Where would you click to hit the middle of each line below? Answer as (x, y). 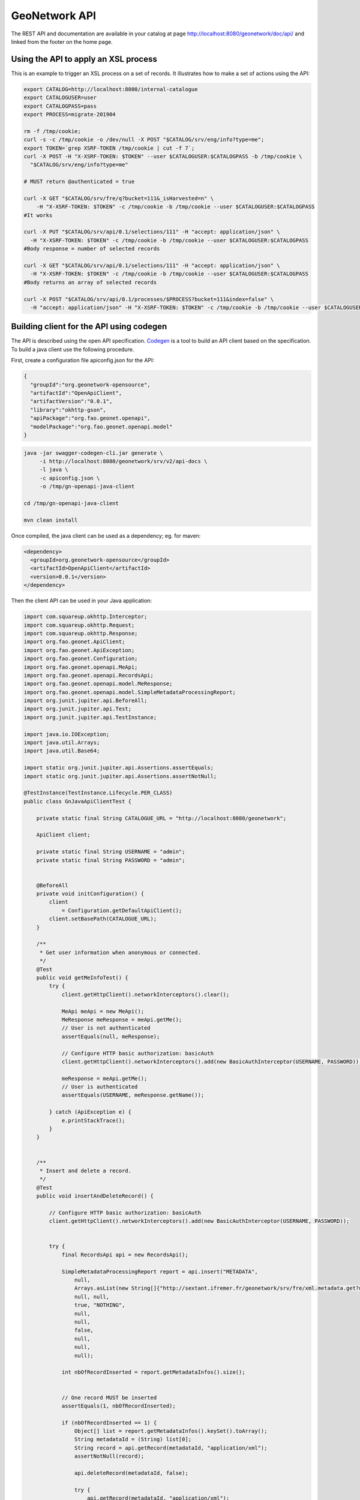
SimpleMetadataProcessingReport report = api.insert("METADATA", (160, 1271)
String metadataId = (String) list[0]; (133, 1439)
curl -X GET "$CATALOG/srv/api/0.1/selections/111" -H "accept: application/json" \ (152, 266)
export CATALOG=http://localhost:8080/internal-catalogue (111, 89)
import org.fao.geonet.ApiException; (79, 650)
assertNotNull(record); (109, 1456)
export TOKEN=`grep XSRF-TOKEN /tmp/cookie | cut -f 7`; (109, 148)
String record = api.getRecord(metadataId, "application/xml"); (171, 1448)
